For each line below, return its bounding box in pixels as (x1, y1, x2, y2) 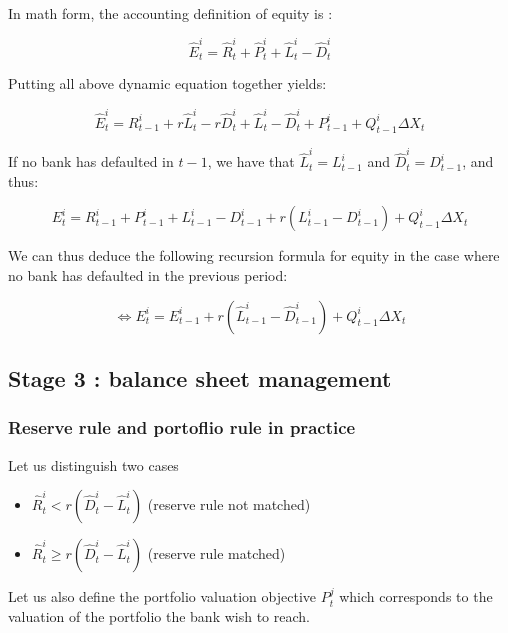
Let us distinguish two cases (8, 454, 179, 475)
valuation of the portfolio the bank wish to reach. (8, 605, 310, 626)
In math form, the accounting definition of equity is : (8, 2, 333, 23)
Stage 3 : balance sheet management (8, 362, 392, 393)
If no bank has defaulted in (8, 151, 174, 172)
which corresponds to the (339, 586, 493, 607)
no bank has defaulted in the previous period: (8, 264, 288, 285)
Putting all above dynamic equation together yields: (8, 73, 327, 94)
